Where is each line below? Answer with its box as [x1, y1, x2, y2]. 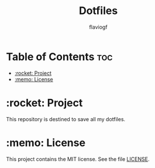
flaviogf [89, 23, 108, 30]
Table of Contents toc [6, 50, 113, 63]
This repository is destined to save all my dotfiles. [6, 115, 126, 122]
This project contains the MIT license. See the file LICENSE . [6, 155, 150, 162]
